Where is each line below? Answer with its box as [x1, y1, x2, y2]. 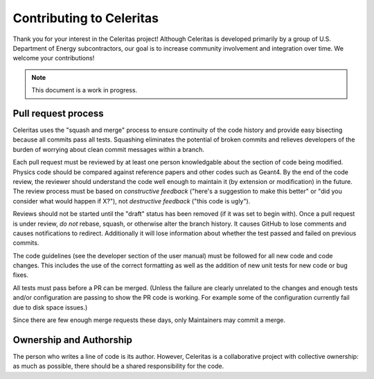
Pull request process [12, 108, 104, 119]
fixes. [12, 271, 29, 279]
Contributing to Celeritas [12, 10, 159, 26]
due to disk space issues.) [12, 303, 88, 312]
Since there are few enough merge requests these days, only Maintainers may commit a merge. [12, 316, 286, 324]
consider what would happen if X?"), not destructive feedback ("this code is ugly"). [12, 196, 251, 205]
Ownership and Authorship [12, 334, 133, 346]
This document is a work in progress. [31, 86, 138, 94]
